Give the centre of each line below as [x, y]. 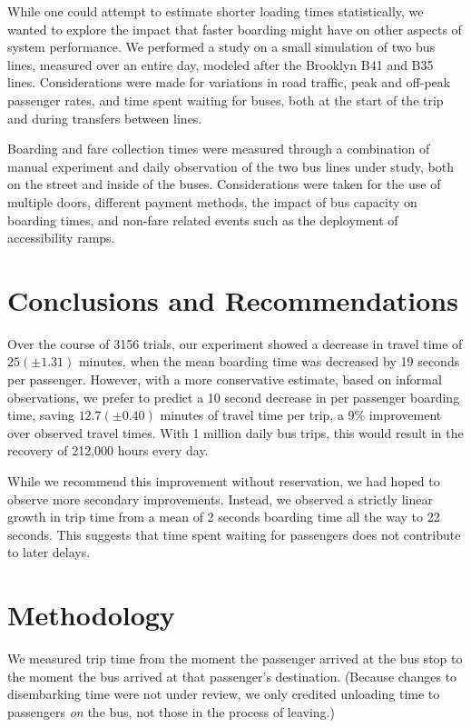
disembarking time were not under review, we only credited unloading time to [224, 694]
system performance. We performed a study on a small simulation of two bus [221, 47]
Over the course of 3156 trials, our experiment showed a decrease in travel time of [235, 343]
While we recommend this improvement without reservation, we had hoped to [224, 481]
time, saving [41, 415]
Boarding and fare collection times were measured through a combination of [219, 149]
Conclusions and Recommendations [233, 299]
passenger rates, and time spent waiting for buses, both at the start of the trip [226, 100]
